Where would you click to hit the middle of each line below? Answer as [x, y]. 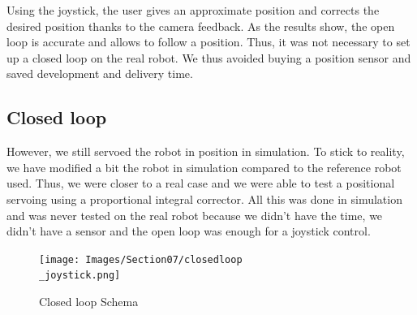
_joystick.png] [80, 276]
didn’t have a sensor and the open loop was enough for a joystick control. [189, 231]
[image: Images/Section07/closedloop [141, 259]
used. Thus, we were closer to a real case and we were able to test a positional [201, 183]
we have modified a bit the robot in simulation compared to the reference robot [204, 167]
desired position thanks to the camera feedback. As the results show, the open [201, 26]
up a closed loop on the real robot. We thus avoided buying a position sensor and [209, 57]
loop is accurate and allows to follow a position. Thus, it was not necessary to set [208, 42]
